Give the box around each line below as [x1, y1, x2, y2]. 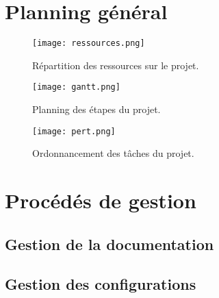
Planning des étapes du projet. [32, 102, 161, 116]
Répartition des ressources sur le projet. [32, 58, 199, 72]
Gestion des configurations [5, 273, 196, 295]
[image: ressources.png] [32, 38, 145, 49]
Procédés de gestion [5, 186, 196, 214]
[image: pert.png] [32, 126, 116, 136]
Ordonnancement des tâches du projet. [32, 146, 194, 160]
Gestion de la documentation [5, 233, 214, 254]
